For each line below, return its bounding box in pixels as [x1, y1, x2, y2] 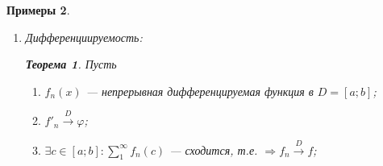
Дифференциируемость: [25, 28, 143, 45]
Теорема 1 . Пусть [25, 56, 117, 73]
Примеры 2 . [6, 2, 70, 18]
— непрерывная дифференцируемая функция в [85, 82, 314, 99]
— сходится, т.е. [169, 141, 258, 158]
